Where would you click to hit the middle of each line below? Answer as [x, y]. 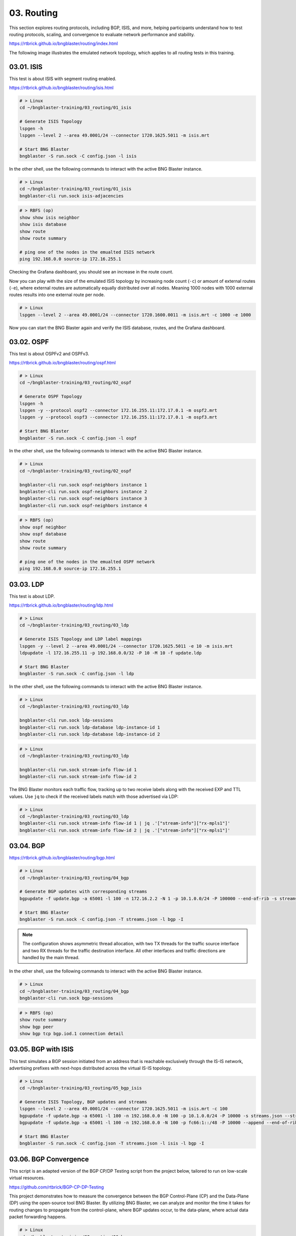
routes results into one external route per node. [57, 295]
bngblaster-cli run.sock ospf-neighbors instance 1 [83, 485]
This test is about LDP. [32, 596]
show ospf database [43, 534]
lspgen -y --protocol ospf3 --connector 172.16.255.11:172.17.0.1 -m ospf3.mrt [118, 417]
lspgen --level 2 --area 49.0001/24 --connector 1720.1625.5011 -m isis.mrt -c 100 [124, 1109]
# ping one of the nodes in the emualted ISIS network [87, 252]
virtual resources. [27, 1178]
